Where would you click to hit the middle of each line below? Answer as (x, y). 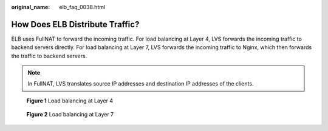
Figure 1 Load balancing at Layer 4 (70, 101)
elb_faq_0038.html (82, 7)
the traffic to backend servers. (49, 56)
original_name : (31, 7)
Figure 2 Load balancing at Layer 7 (70, 115)
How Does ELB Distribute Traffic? (75, 24)
